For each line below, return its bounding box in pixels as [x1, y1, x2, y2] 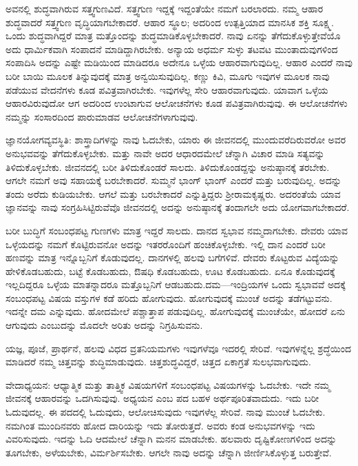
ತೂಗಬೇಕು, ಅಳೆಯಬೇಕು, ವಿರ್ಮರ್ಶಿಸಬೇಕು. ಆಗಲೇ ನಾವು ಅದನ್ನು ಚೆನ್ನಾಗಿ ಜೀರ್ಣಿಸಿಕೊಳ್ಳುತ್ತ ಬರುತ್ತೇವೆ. [6, 445, 332, 459]
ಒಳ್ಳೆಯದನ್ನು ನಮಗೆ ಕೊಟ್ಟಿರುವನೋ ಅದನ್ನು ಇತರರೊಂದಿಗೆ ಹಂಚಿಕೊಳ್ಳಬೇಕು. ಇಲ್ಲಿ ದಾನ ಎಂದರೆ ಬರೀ [6, 236, 326, 251]
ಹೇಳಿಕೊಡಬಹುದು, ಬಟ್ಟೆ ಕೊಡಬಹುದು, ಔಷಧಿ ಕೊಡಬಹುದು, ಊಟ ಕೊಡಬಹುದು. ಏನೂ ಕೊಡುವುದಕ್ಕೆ [6, 263, 335, 278]
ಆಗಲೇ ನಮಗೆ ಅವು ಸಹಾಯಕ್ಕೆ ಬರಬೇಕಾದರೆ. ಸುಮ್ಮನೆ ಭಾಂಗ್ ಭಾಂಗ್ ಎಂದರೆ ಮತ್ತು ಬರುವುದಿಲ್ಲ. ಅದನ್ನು [6, 173, 341, 188]
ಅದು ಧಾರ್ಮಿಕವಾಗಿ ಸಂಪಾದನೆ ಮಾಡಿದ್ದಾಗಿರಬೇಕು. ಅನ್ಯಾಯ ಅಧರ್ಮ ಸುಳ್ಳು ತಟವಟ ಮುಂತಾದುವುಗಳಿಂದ [6, 41, 338, 56]
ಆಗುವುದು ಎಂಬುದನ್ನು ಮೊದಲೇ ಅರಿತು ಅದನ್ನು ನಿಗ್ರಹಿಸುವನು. [6, 318, 203, 332]
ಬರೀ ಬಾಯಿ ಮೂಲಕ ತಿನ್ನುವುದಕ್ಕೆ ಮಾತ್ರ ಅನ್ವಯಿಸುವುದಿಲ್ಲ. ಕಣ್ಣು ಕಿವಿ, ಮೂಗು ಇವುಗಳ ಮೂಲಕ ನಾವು [6, 68, 330, 83]
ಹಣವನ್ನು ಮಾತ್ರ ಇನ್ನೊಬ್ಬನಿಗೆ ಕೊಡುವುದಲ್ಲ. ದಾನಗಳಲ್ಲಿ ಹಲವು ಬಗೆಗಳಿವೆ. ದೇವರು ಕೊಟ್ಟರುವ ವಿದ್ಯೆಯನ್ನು [6, 250, 339, 265]
